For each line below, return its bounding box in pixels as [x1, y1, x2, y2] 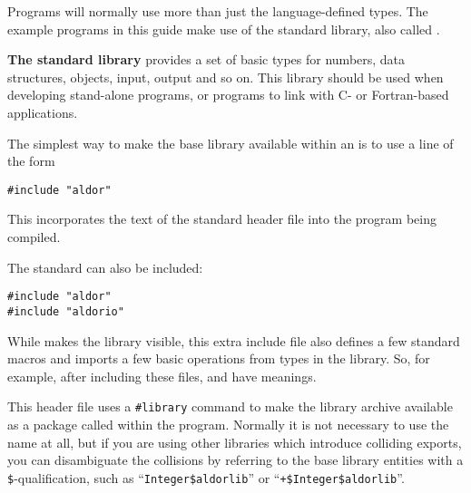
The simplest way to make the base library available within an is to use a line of [7, 133, 454, 152]
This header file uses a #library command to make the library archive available [7, 397, 453, 416]
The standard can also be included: [7, 257, 203, 276]
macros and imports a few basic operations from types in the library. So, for [7, 349, 430, 368]
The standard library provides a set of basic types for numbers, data [7, 50, 406, 69]
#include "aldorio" [7, 304, 124, 318]
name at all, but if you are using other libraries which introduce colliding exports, [7, 432, 462, 451]
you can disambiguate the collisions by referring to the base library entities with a [7, 450, 464, 469]
